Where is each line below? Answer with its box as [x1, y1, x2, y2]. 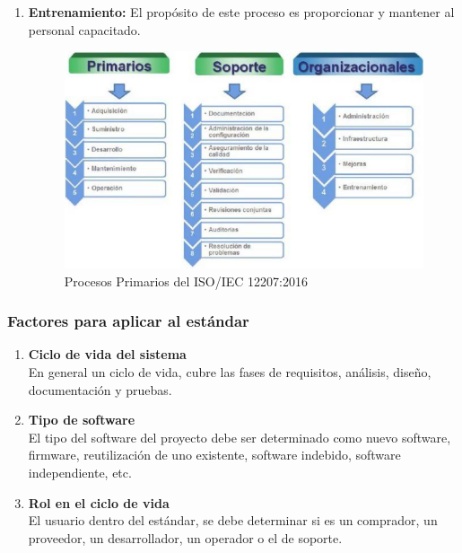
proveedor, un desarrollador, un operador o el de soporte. [28, 528, 343, 547]
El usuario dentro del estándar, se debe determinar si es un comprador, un [28, 511, 438, 530]
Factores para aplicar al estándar [7, 310, 249, 332]
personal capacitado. [28, 20, 141, 39]
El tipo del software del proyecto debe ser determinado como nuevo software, [28, 427, 451, 446]
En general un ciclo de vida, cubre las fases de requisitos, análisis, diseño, [28, 363, 431, 382]
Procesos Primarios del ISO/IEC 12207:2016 [64, 271, 309, 290]
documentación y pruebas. [28, 380, 172, 399]
